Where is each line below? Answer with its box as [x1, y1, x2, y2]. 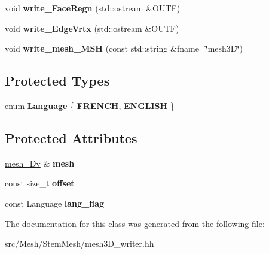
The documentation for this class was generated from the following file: [5, 217, 265, 229]
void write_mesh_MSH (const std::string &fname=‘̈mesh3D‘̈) [5, 42, 243, 55]
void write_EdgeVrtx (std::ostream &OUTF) [5, 22, 179, 34]
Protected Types [5, 71, 110, 90]
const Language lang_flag [5, 196, 105, 209]
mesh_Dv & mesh [5, 156, 75, 169]
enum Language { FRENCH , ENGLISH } [5, 99, 175, 111]
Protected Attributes [5, 128, 137, 147]
